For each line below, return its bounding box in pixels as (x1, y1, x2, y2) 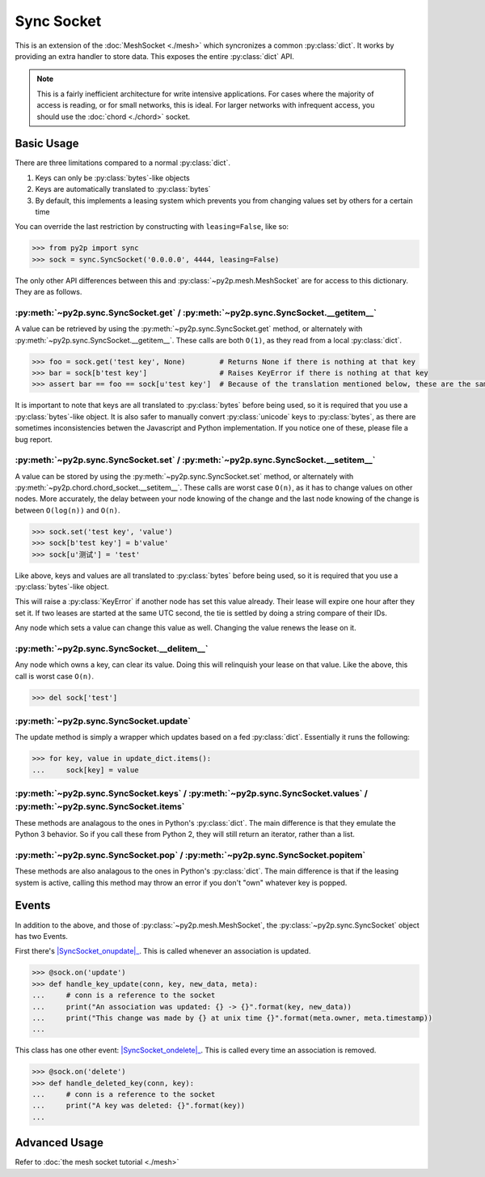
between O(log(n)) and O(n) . (15, 505, 120, 515)
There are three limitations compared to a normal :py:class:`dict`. (15, 158, 230, 168)
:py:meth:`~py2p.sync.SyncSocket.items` (15, 801, 185, 813)
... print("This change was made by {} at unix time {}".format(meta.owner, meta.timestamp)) (32, 1013, 432, 1022)
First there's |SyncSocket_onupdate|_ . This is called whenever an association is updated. (15, 946, 311, 956)
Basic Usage (15, 137, 79, 151)
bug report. (15, 434, 53, 444)
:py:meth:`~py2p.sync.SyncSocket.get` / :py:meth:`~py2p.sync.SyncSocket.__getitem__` (15, 307, 377, 318)
